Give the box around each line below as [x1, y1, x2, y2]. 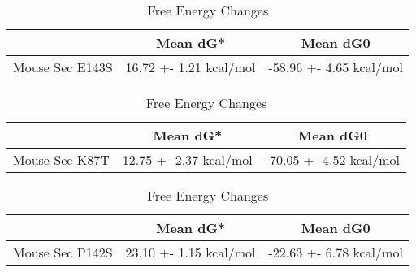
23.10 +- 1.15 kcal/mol [125, 243, 256, 261]
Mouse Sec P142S [13, 243, 113, 261]
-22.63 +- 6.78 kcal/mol [268, 243, 403, 261]
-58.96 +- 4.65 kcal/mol [268, 58, 403, 76]
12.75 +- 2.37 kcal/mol [122, 150, 253, 169]
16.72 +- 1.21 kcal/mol [125, 58, 256, 76]
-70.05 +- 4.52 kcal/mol [265, 150, 401, 169]
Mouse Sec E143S [13, 58, 113, 76]
